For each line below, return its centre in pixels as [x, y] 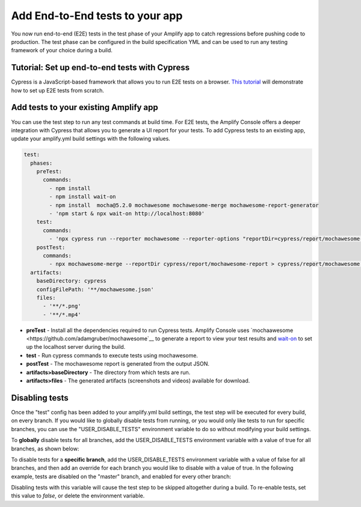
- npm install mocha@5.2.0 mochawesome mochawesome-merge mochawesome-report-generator [184, 205]
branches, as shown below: [45, 449]
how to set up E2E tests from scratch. [58, 90]
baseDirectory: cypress [71, 281]
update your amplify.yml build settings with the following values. [91, 139]
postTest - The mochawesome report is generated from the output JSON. [118, 364]
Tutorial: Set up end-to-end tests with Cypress [100, 68]
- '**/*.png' [62, 306]
